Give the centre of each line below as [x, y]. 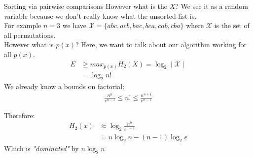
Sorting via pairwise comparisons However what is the [86, 6]
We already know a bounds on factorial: [64, 86]
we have [74, 25]
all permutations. [30, 35]
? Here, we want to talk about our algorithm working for [161, 45]
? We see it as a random [212, 6]
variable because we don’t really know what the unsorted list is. [100, 16]
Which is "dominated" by [41, 148]
